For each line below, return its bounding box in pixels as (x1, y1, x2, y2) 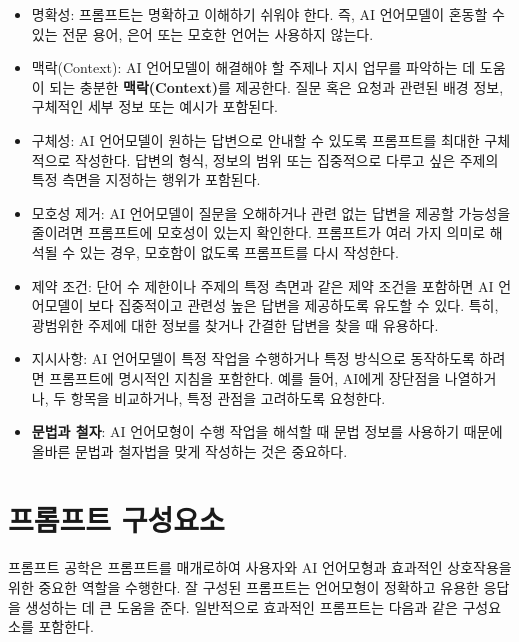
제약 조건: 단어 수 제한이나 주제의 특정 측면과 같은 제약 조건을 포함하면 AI (31, 275, 494, 296)
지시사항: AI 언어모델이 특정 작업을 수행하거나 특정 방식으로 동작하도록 (31, 348, 475, 369)
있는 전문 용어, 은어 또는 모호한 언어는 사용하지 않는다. (31, 23, 374, 44)
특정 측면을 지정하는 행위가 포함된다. (31, 169, 261, 190)
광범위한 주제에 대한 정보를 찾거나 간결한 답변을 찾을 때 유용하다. (31, 314, 439, 335)
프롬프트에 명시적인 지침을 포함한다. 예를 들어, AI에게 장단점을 (49, 367, 441, 388)
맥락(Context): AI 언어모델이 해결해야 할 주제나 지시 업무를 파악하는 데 (31, 57, 476, 78)
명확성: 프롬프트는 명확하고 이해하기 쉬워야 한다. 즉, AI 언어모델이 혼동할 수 (31, 4, 505, 24)
